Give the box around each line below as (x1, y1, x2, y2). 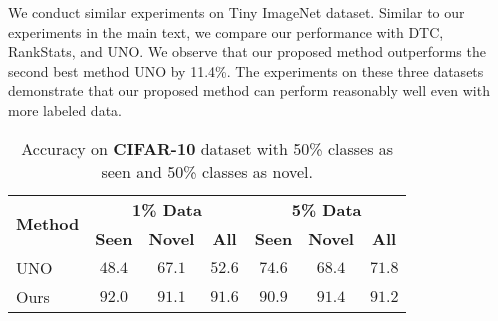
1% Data (132, 197, 202, 221)
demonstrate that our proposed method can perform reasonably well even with (8, 80, 490, 101)
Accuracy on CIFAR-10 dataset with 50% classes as (21, 136, 394, 160)
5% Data (291, 197, 362, 221)
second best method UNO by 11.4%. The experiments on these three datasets (8, 60, 484, 81)
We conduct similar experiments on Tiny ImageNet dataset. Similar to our (8, 2, 465, 22)
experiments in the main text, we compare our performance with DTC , (8, 21, 444, 42)
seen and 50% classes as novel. (101, 159, 313, 183)
